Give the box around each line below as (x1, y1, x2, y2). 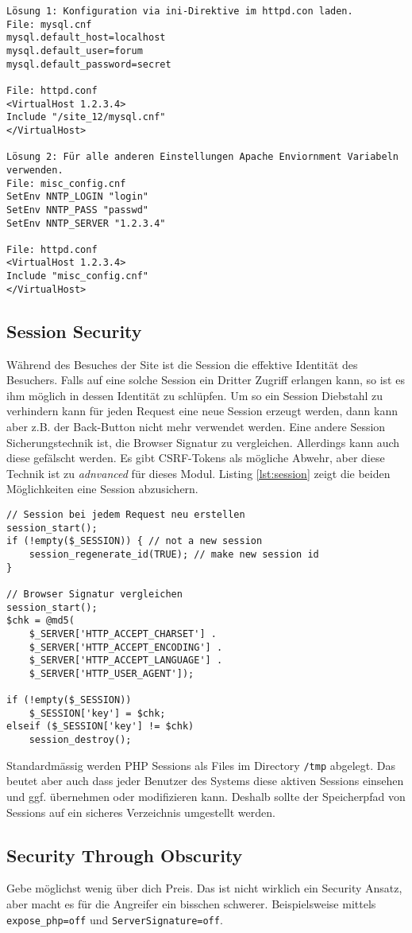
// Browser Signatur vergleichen (6, 588, 183, 600)
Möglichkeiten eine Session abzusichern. (6, 480, 198, 497)
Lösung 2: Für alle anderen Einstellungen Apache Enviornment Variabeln (6, 151, 399, 163)
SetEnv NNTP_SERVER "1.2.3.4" (6, 217, 166, 229)
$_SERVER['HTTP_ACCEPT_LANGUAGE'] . (29, 655, 223, 667)
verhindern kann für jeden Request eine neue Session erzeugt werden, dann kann (6, 402, 398, 419)
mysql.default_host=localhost (6, 32, 166, 44)
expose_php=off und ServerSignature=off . (6, 911, 223, 927)
